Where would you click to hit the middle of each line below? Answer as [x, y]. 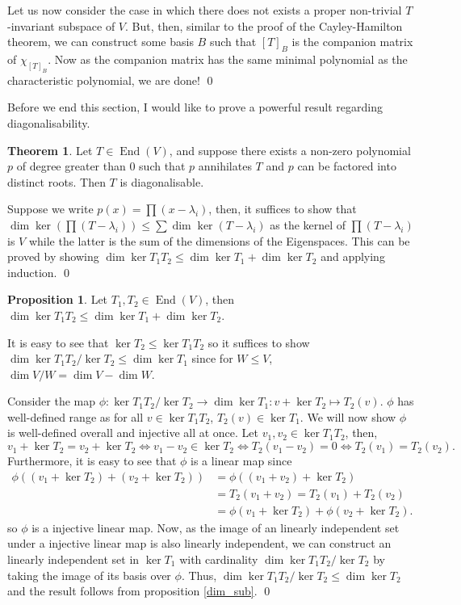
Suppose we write [50, 209]
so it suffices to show [259, 342]
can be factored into [347, 166]
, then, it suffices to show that [283, 209]
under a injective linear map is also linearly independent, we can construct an [199, 543]
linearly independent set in [73, 559]
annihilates [225, 166]
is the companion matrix [352, 42]
